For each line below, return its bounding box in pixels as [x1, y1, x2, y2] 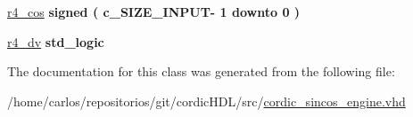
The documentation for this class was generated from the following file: [7, 62, 395, 81]
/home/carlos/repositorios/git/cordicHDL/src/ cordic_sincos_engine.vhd [7, 91, 406, 110]
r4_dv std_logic [7, 32, 104, 51]
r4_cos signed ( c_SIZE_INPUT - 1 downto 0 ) [7, 3, 301, 20]
